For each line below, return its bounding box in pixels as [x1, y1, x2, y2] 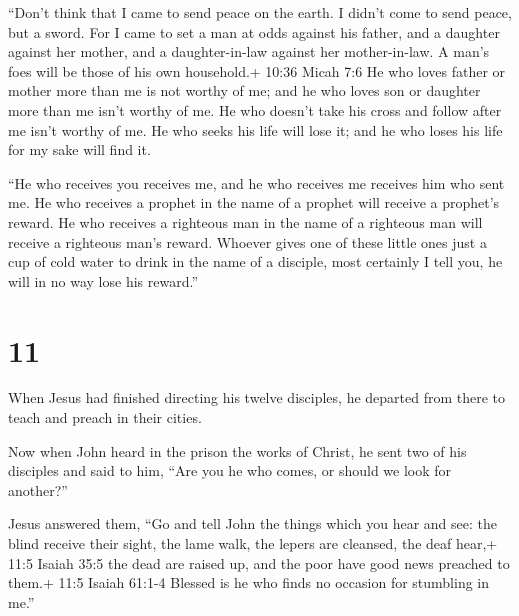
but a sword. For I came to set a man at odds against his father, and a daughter [8, 21, 500, 42]
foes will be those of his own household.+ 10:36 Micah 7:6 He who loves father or [8, 60, 506, 81]
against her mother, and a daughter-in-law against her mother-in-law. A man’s [8, 41, 490, 62]
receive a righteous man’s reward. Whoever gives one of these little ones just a [8, 231, 487, 252]
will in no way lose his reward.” [8, 270, 198, 291]
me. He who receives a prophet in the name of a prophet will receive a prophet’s [8, 192, 500, 213]
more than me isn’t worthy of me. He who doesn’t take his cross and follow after [8, 99, 502, 120]
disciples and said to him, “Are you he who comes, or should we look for [8, 460, 452, 481]
